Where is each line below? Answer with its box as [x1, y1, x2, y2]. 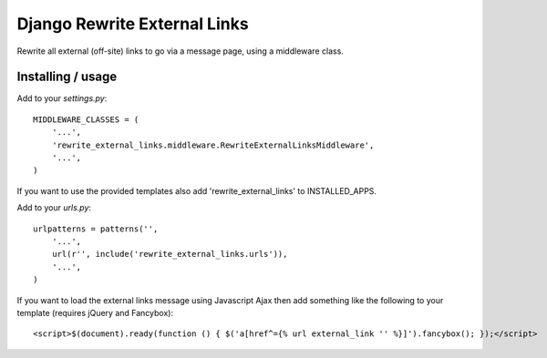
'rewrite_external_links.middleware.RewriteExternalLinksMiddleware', [51, 139, 375, 150]
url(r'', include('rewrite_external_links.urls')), [51, 249, 288, 260]
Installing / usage [16, 69, 118, 85]
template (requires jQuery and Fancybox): [16, 307, 173, 318]
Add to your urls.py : [16, 202, 91, 213]
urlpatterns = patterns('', [33, 223, 159, 234]
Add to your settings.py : [16, 93, 108, 104]
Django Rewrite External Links [16, 14, 250, 34]
